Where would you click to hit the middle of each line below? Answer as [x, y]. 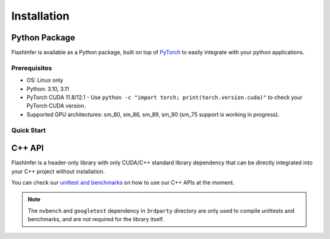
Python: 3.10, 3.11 [48, 89]
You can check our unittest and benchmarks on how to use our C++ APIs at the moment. [123, 183]
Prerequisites [31, 68]
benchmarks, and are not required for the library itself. [96, 219]
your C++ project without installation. [58, 171]
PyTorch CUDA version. [56, 106]
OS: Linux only [45, 80]
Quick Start [28, 130]
